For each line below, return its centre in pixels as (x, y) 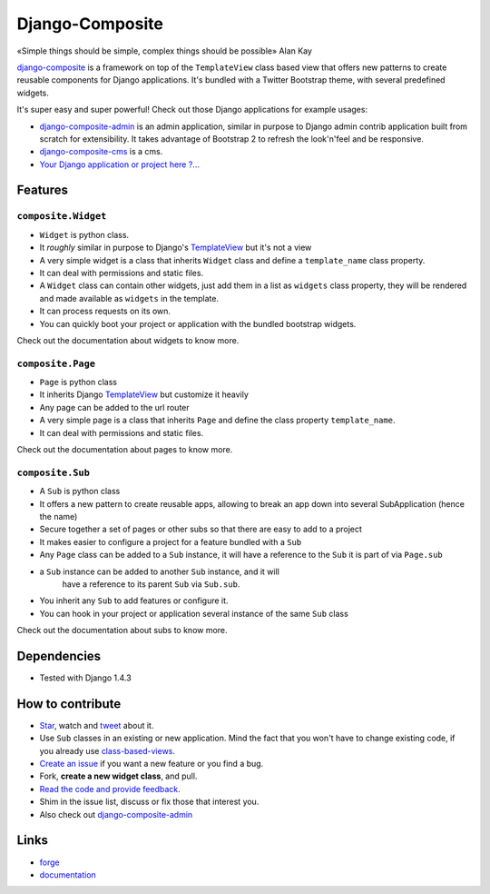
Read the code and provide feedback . (110, 789)
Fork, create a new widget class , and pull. (118, 776)
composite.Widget (62, 216)
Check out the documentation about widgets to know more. (128, 340)
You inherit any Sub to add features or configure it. (134, 601)
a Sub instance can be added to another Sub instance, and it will (160, 571)
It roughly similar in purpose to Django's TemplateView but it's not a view (176, 248)
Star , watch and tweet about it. (97, 725)
